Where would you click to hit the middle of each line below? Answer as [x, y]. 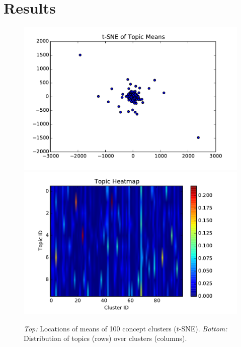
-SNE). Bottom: [203, 328]
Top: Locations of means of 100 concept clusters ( [100, 328]
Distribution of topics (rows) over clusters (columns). [105, 338]
